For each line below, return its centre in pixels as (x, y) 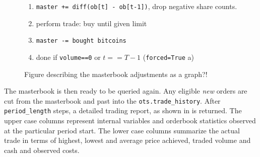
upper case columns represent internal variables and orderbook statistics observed (130, 121)
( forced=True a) (168, 57)
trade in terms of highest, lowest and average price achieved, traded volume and (127, 140)
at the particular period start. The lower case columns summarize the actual (122, 130)
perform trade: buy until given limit (91, 23)
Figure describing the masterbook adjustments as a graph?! (116, 74)
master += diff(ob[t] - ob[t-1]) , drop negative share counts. (137, 6)
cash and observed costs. (42, 150)
